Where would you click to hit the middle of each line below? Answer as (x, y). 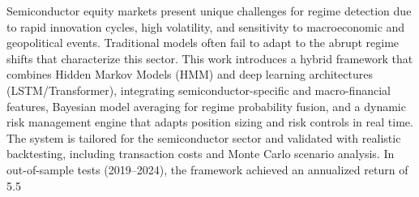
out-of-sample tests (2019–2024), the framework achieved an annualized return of (207, 169)
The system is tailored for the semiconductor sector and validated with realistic (204, 137)
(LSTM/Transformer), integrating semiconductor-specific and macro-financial (199, 90)
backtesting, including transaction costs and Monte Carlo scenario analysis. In (201, 154)
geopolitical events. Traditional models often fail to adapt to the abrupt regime (203, 43)
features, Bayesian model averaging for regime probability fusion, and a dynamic (206, 106)
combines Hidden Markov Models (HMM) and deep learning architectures (190, 74)
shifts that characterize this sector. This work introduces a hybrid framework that (210, 58)
